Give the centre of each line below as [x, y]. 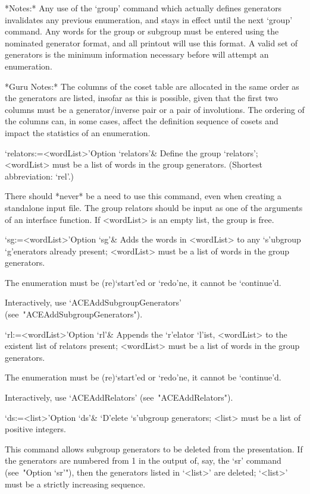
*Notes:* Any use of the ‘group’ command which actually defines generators [143, 8]
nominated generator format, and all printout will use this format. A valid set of [151, 43]
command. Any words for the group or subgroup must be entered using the [142, 31]
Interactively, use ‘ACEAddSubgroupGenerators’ [93, 302]
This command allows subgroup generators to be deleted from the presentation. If [154, 449]
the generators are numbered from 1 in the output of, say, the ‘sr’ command [143, 460]
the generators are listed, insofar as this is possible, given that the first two [141, 98]
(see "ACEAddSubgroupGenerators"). [74, 314]
